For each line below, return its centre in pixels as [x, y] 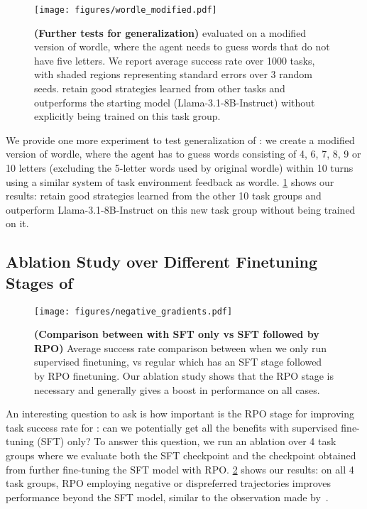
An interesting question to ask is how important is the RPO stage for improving [180, 414]
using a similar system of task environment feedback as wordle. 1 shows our [170, 181]
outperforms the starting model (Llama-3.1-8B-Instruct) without [175, 102]
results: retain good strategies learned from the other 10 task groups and [164, 196]
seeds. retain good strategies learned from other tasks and [160, 88]
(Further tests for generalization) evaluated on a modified [170, 32]
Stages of [39, 282]
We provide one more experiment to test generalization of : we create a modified [180, 139]
